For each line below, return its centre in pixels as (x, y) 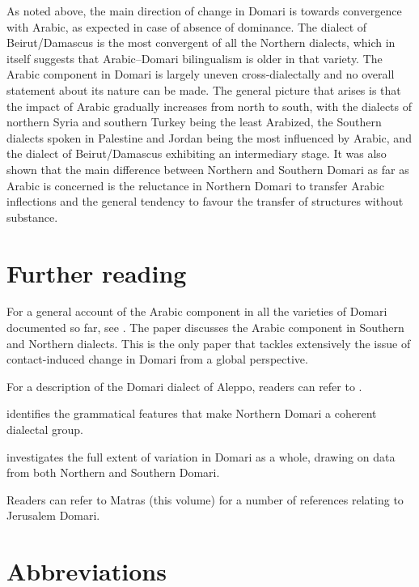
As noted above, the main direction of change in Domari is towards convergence (204, 11)
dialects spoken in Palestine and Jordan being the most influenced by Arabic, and (209, 137)
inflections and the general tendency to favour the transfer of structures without (205, 201)
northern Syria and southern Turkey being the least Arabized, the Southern (194, 122)
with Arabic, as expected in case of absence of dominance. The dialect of (187, 26)
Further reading (97, 272)
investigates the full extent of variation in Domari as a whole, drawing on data (201, 456)
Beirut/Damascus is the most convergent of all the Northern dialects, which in (201, 43)
